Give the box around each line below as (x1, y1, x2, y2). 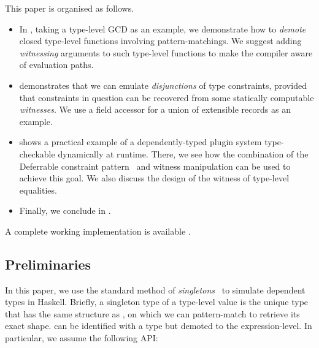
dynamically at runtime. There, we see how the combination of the (58, 147, 309, 160)
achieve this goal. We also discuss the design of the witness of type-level (19, 172, 290, 184)
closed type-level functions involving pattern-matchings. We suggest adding (19, 34, 302, 47)
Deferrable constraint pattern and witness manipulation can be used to (19, 159, 291, 172)
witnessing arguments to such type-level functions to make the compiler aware (19, 46, 313, 59)
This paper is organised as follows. (5, 2, 134, 14)
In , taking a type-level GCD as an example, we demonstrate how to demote (19, 22, 306, 35)
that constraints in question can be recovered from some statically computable (19, 91, 314, 104)
